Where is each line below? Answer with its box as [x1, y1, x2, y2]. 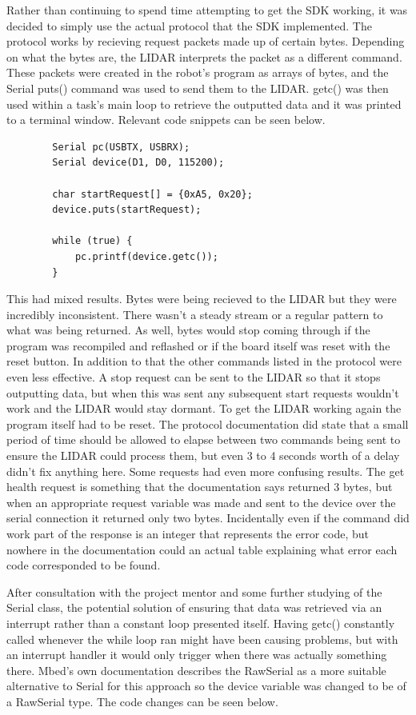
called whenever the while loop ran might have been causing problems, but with [6, 630, 398, 647]
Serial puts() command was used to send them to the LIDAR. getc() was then [6, 79, 389, 96]
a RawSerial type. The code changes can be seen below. [6, 693, 278, 709]
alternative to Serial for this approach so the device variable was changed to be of [6, 677, 406, 694]
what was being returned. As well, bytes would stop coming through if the [6, 322, 370, 338]
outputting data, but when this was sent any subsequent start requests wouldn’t [6, 384, 399, 401]
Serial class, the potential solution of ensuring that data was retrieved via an [6, 599, 382, 616]
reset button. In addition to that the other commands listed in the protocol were [6, 353, 402, 369]
